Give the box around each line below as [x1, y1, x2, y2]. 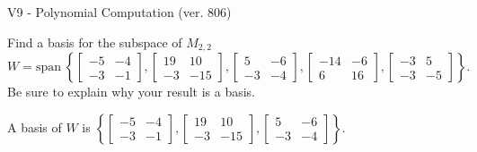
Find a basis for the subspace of [7, 32, 182, 51]
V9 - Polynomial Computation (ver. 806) [7, 3, 232, 21]
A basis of [7, 117, 62, 136]
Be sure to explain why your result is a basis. [7, 82, 256, 101]
